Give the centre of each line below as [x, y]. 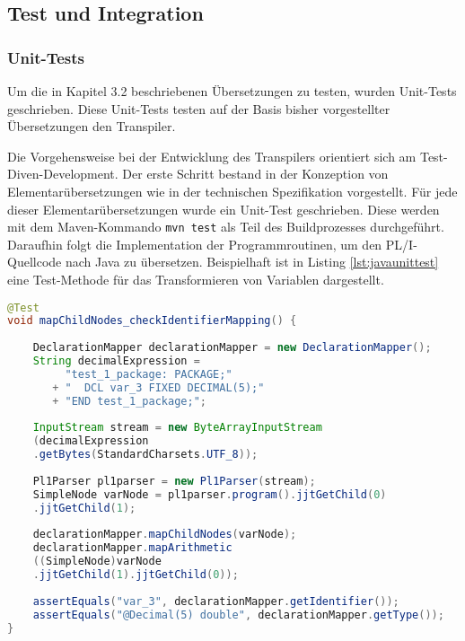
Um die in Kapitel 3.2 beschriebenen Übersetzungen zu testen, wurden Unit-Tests [232, 91]
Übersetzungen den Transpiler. [92, 126]
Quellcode [35, 262]
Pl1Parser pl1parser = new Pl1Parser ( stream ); [174, 481]
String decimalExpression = [116, 361]
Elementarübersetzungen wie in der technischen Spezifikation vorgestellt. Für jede [232, 191]
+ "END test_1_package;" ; [129, 401]
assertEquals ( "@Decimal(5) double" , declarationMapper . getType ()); [238, 615]
